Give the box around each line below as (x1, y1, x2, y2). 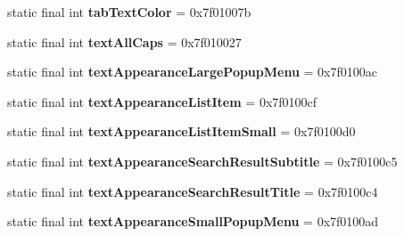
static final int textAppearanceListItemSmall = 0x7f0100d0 (7, 122, 356, 141)
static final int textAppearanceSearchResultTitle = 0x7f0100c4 (7, 182, 378, 200)
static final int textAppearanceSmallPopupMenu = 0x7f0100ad (7, 212, 379, 231)
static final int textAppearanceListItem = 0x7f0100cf (7, 92, 317, 110)
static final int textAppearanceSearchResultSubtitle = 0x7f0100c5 (7, 151, 398, 170)
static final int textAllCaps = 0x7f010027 (7, 32, 242, 51)
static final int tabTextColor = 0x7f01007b (7, 3, 251, 20)
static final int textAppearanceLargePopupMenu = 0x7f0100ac (7, 62, 377, 81)
